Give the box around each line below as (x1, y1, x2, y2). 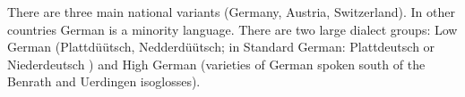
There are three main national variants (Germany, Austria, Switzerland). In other (7, 3, 455, 20)
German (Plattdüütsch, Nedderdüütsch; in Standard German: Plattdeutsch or (7, 37, 435, 56)
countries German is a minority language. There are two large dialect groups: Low (7, 20, 458, 38)
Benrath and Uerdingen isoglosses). (7, 72, 201, 91)
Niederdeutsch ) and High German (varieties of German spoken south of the (7, 54, 426, 73)
